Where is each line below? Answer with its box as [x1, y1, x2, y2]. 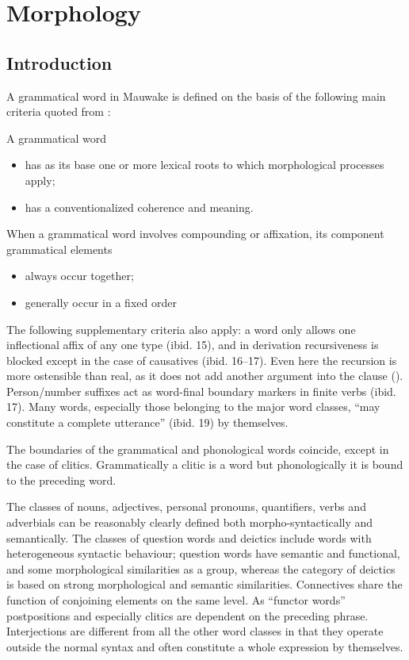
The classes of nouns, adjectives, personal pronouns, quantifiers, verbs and [6, 498, 366, 515]
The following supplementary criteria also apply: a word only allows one [6, 320, 356, 337]
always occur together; [25, 267, 134, 284]
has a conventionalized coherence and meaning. [25, 198, 254, 215]
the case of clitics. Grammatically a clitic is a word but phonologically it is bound [6, 456, 403, 473]
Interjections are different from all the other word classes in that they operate [6, 623, 384, 639]
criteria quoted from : [6, 103, 111, 120]
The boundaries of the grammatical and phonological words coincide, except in [6, 440, 389, 457]
